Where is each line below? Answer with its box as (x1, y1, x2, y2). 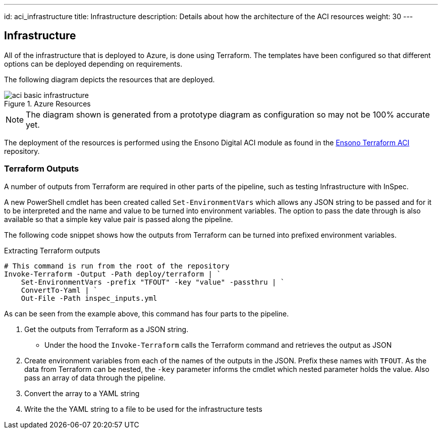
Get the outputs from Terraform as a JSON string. (24, 324, 189, 334)
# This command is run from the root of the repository (4, 261, 230, 270)
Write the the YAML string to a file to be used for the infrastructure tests (24, 404, 262, 413)
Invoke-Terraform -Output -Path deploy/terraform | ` (4, 269, 221, 278)
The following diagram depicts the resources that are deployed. (4, 75, 215, 84)
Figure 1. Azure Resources (4, 99, 91, 108)
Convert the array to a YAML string (24, 389, 140, 398)
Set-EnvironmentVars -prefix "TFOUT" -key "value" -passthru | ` (21, 278, 285, 286)
